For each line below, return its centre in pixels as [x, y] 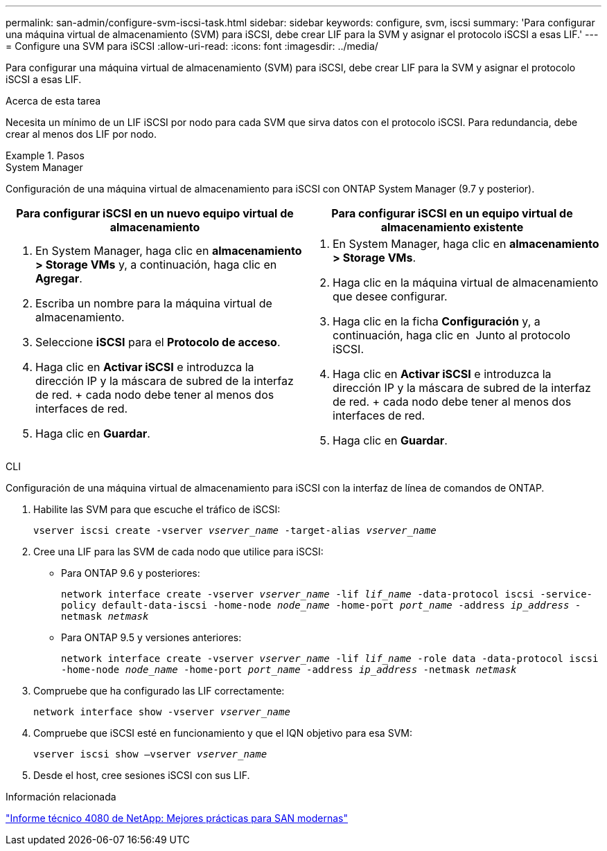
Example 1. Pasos [45, 155]
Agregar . [59, 278]
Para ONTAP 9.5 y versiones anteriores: [151, 637]
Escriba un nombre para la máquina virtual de [154, 303]
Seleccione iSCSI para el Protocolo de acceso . [158, 342]
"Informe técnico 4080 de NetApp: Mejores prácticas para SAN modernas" [177, 818]
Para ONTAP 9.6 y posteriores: [131, 573]
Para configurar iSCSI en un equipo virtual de [452, 213]
